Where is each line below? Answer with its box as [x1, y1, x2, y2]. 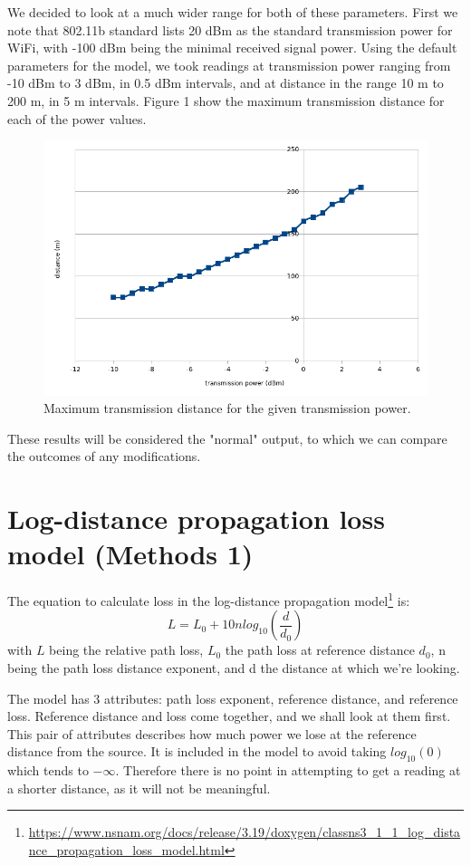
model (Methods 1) [7, 535, 254, 572]
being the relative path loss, [49, 640, 204, 659]
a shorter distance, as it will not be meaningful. [7, 778, 271, 797]
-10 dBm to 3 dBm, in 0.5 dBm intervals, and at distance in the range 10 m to [7, 73, 444, 92]
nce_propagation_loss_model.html [28, 841, 225, 860]
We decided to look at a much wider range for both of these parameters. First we [7, 3, 458, 21]
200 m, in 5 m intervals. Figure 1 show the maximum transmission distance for [7, 91, 445, 110]
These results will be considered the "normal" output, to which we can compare [7, 428, 447, 447]
